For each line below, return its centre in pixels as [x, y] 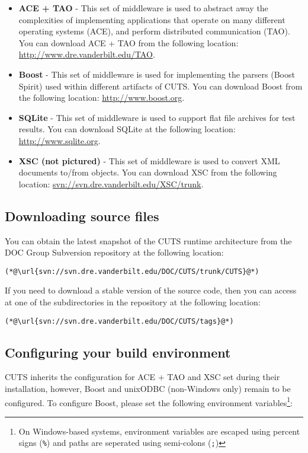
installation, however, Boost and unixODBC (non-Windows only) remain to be [148, 388]
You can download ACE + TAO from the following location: [129, 42]
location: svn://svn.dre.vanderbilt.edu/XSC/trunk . [111, 184]
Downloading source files [82, 216]
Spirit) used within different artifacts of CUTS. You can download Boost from [161, 86]
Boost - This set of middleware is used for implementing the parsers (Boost [157, 74]
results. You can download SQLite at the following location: [127, 129]
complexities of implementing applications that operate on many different [152, 19]
